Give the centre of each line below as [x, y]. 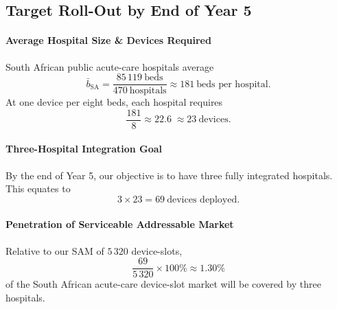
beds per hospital [232, 84]
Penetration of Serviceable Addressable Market [120, 224]
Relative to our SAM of [55, 250]
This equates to [38, 188]
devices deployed [202, 199]
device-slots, [157, 250]
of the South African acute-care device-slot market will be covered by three [163, 284]
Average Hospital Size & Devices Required [108, 40]
